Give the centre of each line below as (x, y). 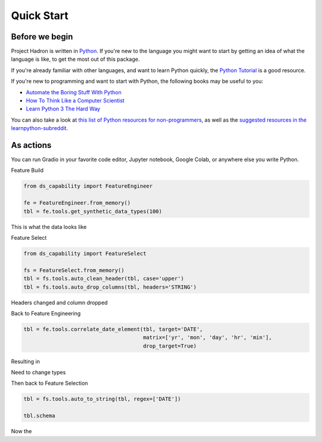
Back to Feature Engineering (46, 313)
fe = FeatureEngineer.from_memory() (77, 203)
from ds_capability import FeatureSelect (85, 254)
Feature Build (27, 171)
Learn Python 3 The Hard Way (63, 109)
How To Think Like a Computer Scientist (75, 101)
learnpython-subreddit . (40, 128)
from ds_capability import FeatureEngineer (88, 186)
